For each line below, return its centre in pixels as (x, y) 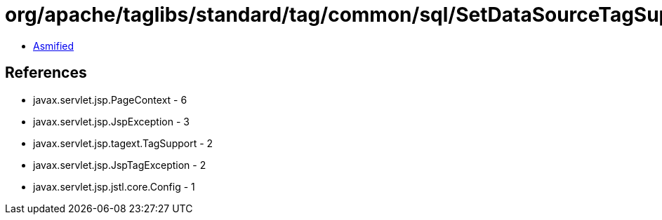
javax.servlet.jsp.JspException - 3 (111, 121)
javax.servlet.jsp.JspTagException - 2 (120, 165)
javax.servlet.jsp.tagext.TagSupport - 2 (123, 143)
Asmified (54, 46)
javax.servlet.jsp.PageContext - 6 (110, 99)
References (46, 73)
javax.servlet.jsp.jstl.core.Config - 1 (114, 186)
